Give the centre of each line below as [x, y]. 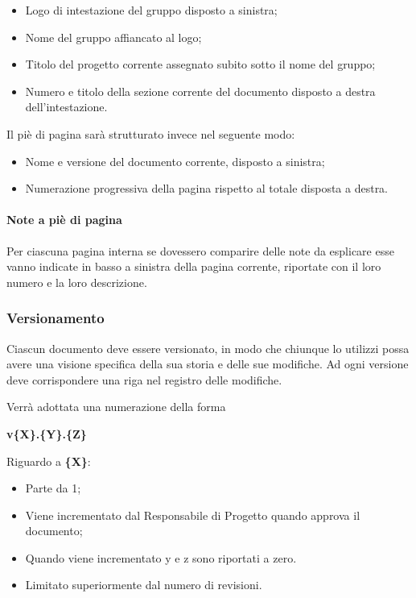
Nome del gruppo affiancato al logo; [113, 37]
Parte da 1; [53, 488]
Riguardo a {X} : [49, 461]
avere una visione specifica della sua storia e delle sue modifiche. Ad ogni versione [208, 364]
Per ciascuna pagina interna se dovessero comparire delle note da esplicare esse [200, 250]
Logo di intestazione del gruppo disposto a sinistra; [151, 10]
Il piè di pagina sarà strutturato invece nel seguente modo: [151, 133]
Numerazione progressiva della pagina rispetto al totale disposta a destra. [207, 188]
